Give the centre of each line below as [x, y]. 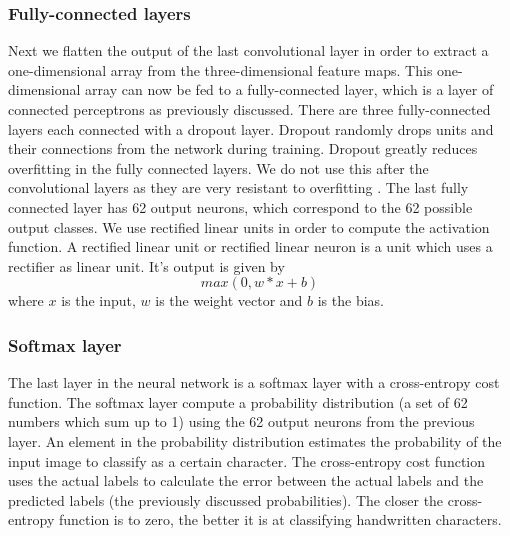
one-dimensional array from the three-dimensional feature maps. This [220, 69]
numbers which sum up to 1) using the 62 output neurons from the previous [241, 421]
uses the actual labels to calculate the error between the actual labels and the [246, 480]
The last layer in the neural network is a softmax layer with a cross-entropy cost [254, 382]
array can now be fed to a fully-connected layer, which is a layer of [289, 89]
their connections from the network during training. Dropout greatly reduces [243, 148]
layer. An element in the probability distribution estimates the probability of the [255, 440]
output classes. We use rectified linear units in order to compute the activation [249, 226]
